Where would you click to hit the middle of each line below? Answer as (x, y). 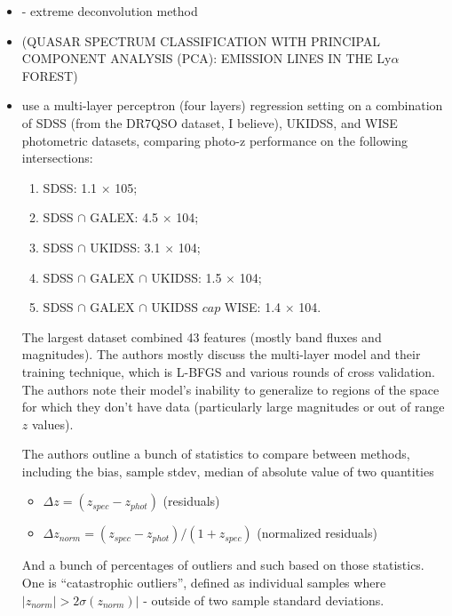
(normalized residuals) (317, 533)
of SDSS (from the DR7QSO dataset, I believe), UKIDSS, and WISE (210, 122)
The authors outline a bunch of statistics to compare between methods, (216, 454)
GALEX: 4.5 (124, 217)
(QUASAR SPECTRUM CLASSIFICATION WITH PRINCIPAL (201, 40)
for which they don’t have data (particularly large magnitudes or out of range (233, 407)
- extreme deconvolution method (110, 11)
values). (52, 424)
